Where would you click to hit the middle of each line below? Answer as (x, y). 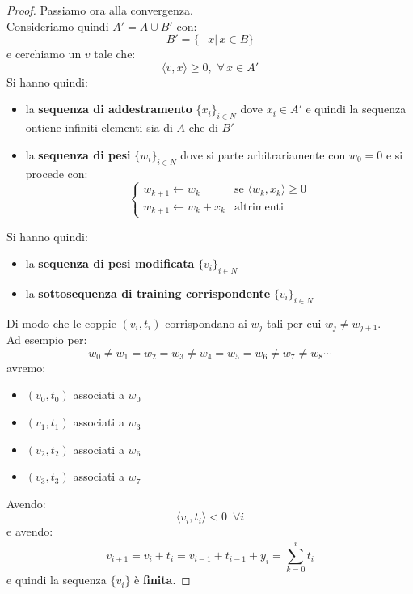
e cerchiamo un (44, 54)
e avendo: (30, 531)
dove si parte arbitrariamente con (263, 154)
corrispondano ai (206, 322)
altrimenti (259, 207)
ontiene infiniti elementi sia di (99, 127)
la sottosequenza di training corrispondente (148, 293)
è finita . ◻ (162, 580)
